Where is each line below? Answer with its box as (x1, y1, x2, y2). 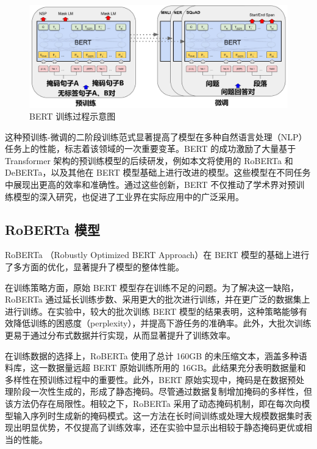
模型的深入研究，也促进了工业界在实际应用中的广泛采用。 (13, 190, 244, 203)
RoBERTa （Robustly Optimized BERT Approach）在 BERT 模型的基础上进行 (5, 248, 310, 261)
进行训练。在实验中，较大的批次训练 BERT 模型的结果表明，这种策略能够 (5, 304, 299, 317)
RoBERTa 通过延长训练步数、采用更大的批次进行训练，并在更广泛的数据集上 (5, 293, 310, 306)
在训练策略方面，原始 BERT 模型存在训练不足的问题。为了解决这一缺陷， (5, 281, 299, 293)
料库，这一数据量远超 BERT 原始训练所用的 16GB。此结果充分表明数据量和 (5, 361, 306, 374)
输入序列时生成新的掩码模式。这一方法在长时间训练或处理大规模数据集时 (13, 409, 304, 422)
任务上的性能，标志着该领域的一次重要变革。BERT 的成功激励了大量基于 (5, 142, 296, 155)
